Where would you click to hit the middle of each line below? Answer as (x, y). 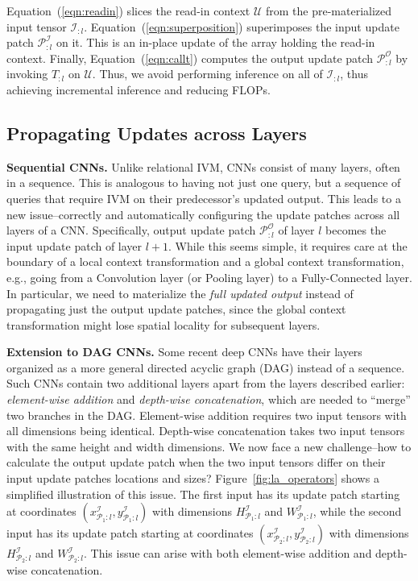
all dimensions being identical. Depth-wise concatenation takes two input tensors (206, 431)
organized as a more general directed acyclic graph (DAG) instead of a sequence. (206, 367)
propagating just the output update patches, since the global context (176, 309)
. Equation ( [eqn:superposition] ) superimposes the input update (242, 26)
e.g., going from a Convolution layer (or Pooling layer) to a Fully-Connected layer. (209, 277)
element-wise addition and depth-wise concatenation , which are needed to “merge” (209, 399)
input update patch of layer (74, 245)
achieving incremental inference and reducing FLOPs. (139, 89)
